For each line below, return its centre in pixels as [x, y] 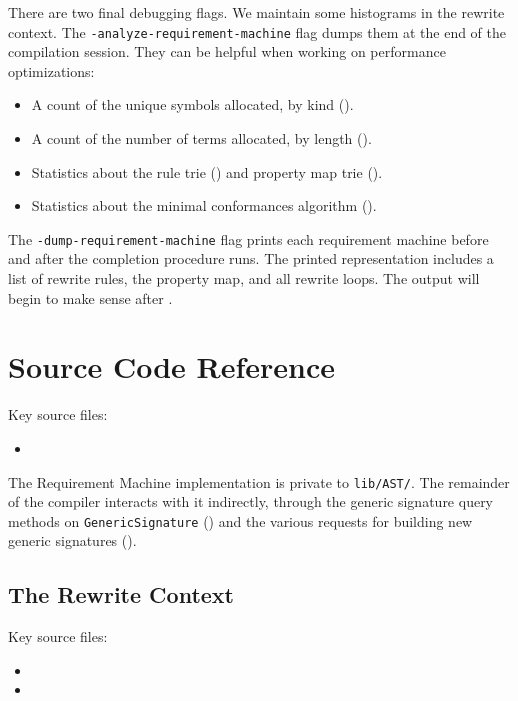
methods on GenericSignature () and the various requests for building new [240, 520]
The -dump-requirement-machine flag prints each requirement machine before [248, 238]
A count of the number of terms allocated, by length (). [201, 138]
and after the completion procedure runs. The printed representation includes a [251, 258]
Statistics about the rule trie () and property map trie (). [207, 171]
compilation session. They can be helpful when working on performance [227, 51]
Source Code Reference [172, 366]
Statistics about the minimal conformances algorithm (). [204, 205]
